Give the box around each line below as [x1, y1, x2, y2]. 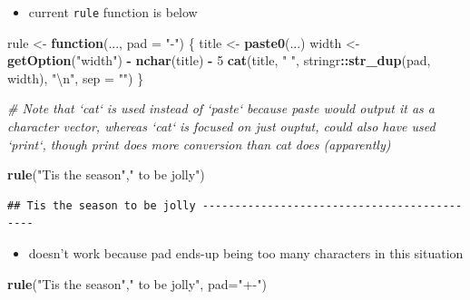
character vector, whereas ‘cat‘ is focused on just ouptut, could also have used [7, 117, 436, 136]
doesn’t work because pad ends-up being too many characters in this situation [28, 244, 464, 262]
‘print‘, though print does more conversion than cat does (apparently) [7, 134, 391, 153]
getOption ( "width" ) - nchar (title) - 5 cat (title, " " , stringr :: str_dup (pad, [7, 51, 431, 70]
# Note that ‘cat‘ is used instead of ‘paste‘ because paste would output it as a [7, 99, 435, 118]
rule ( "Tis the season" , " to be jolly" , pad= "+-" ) [7, 274, 267, 293]
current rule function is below [28, 3, 198, 21]
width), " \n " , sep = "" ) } [7, 68, 144, 87]
